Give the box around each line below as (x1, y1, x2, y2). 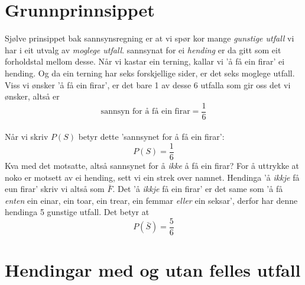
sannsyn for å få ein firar (100, 107, 190, 116)
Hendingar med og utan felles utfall (5, 258, 301, 282)
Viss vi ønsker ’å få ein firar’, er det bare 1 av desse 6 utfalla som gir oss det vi (5, 78, 291, 91)
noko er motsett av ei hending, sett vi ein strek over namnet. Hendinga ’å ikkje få (5, 171, 300, 183)
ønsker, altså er (5, 90, 60, 103)
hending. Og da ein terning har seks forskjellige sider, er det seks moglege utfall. (5, 66, 295, 79)
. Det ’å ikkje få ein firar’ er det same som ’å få (112, 182, 283, 195)
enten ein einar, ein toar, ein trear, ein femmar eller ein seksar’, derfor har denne (5, 194, 298, 206)
